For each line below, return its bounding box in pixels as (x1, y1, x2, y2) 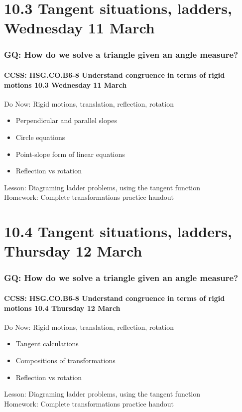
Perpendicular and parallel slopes (15, 115, 117, 126)
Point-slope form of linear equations (15, 148, 125, 159)
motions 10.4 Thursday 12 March (4, 302, 121, 313)
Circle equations (15, 132, 65, 142)
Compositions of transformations (15, 355, 116, 365)
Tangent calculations (15, 338, 79, 349)
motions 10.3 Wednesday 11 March (4, 79, 127, 90)
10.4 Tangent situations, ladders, (4, 221, 232, 242)
